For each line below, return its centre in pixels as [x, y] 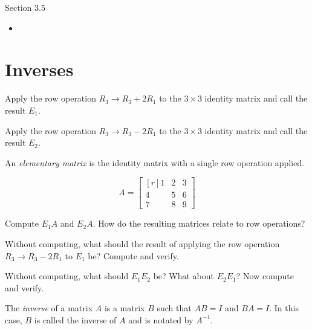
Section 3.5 [25, 7]
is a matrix [125, 308]
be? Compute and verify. [133, 255]
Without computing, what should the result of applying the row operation [142, 243]
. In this [284, 308]
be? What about [184, 276]
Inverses [39, 69]
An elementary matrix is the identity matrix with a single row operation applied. [155, 162]
